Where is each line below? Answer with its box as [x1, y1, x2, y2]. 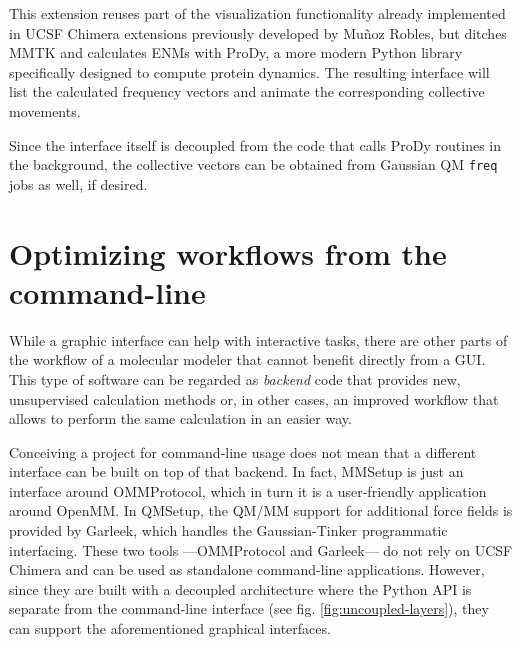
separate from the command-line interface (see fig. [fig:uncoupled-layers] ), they [9, 598, 489, 619]
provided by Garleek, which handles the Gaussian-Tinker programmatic [9, 520, 448, 541]
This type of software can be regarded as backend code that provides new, [9, 368, 461, 389]
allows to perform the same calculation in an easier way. [9, 408, 352, 429]
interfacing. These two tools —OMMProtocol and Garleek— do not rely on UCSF [9, 539, 513, 560]
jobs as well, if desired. [9, 173, 148, 194]
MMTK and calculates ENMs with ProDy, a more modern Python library [9, 42, 463, 63]
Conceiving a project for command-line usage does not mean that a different [9, 441, 477, 462]
